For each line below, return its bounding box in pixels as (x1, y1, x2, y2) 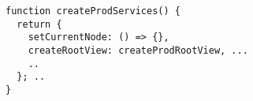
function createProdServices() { (6, 6, 180, 17)
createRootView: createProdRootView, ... (28, 44, 248, 56)
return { (17, 18, 62, 30)
